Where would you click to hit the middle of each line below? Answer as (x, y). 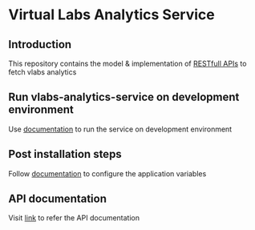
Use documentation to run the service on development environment (120, 129)
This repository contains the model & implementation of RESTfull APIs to (127, 63)
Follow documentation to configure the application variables (107, 173)
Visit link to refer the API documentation (74, 218)
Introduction (40, 44)
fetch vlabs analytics (42, 72)
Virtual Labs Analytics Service (111, 15)
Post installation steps (65, 154)
